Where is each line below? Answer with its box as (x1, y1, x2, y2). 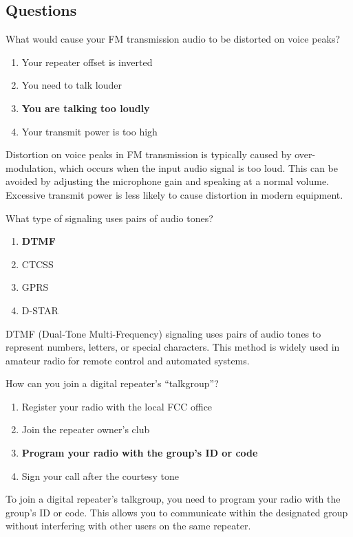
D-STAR (21, 303, 58, 317)
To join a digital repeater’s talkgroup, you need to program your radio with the (6, 492, 341, 506)
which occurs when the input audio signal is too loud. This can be (59, 160, 338, 175)
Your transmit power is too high (21, 124, 158, 138)
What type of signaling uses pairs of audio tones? (6, 210, 213, 225)
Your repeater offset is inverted (21, 54, 153, 69)
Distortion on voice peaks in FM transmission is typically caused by (6, 147, 292, 162)
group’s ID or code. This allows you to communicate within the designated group (6, 505, 348, 519)
